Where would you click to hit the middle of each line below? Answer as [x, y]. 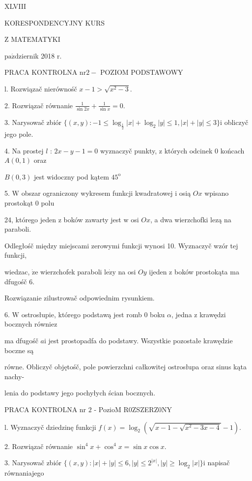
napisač [219, 463]
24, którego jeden [30, 219]
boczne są [19, 350]
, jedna [182, 314]
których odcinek [188, 150]
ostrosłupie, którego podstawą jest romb [82, 314]
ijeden [158, 271]
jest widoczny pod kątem [71, 176]
